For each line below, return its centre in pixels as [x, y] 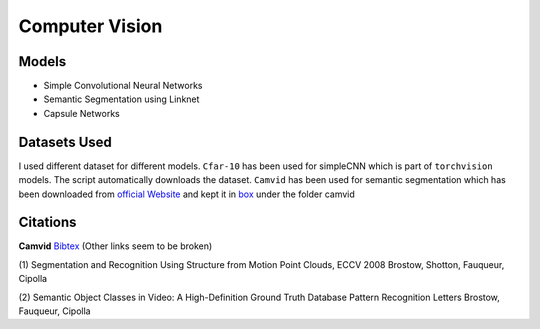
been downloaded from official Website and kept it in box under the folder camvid [186, 194]
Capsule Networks [81, 113]
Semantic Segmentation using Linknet [121, 99]
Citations [47, 222]
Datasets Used [65, 141]
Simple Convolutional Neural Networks [123, 86]
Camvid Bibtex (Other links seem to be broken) [115, 246]
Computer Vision [90, 26]
